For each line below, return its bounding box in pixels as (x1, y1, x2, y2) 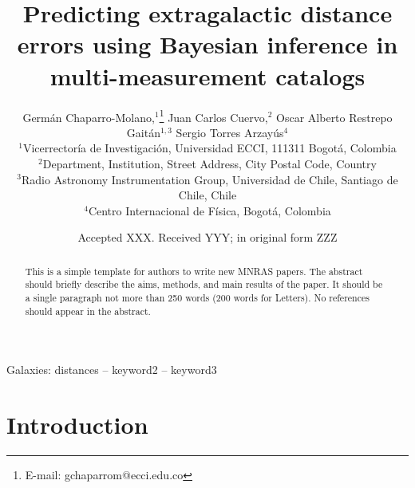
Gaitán (126, 124, 160, 140)
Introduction (6, 408, 148, 441)
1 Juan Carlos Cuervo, (159, 106, 268, 125)
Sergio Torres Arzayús (176, 124, 284, 140)
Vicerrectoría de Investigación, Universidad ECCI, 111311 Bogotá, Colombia (22, 140, 397, 156)
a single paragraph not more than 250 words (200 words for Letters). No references (25, 291, 370, 305)
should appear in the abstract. (25, 304, 151, 317)
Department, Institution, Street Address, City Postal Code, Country (42, 155, 377, 171)
